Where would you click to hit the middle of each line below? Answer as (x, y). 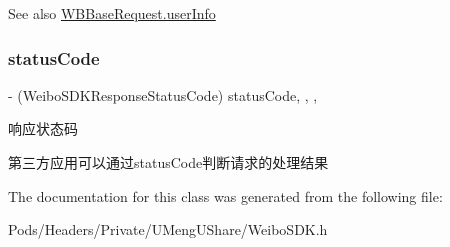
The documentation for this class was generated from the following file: (225, 195)
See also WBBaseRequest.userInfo (112, 13)
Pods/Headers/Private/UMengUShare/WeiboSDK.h (168, 229)
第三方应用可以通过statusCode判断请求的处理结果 (168, 162)
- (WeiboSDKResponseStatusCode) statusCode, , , (163, 94)
